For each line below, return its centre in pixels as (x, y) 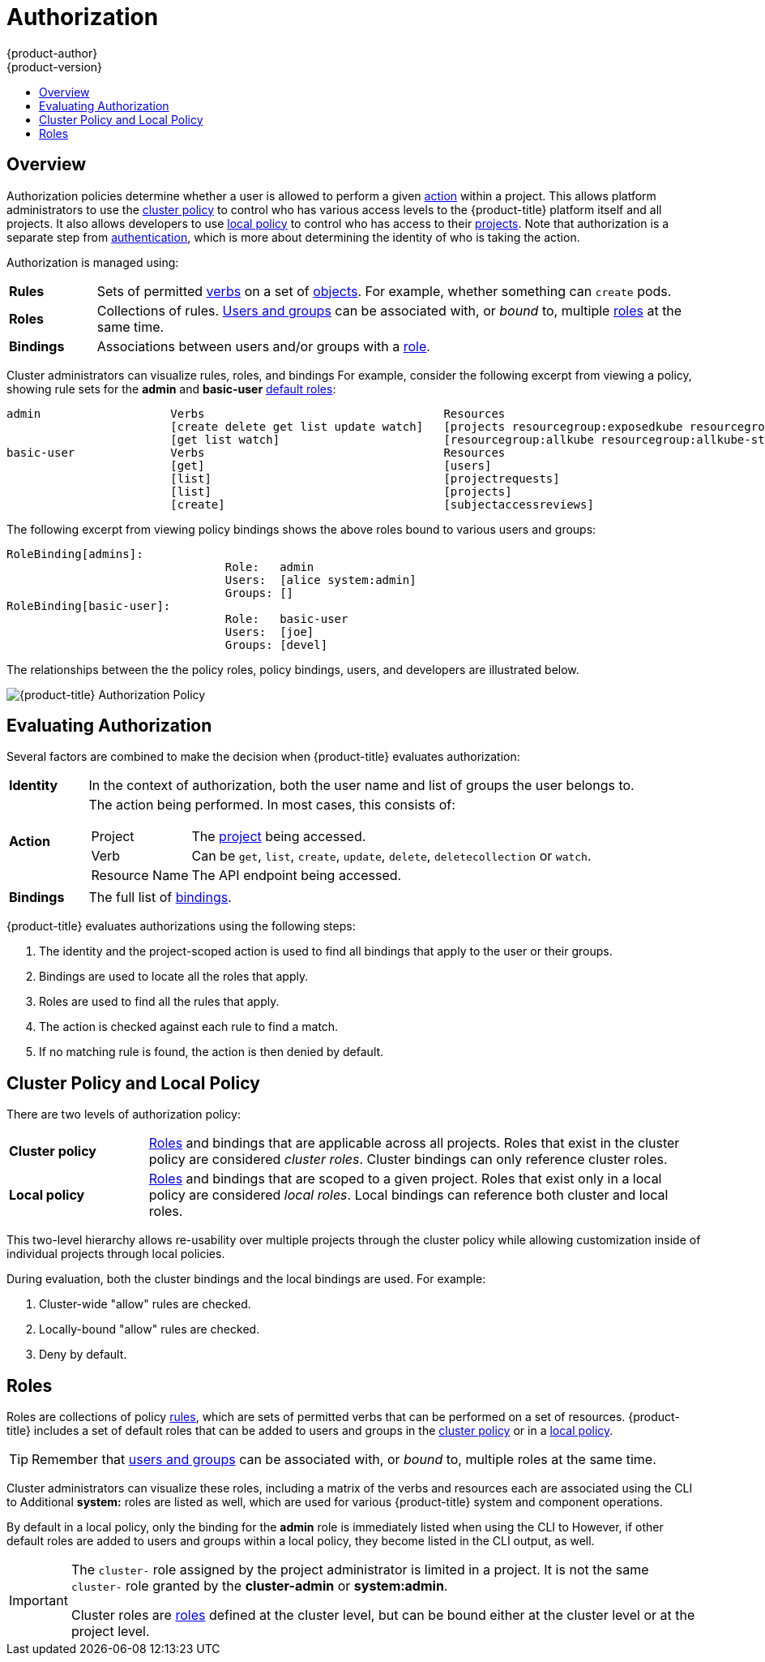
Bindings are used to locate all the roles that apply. (174, 977)
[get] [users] (331, 465)
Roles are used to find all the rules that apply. (159, 1002)
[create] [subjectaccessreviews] (382, 504)
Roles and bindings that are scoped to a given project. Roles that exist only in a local (405, 1179)
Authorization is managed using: (93, 262)
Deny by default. (83, 1355)
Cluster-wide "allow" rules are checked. (145, 1304)
